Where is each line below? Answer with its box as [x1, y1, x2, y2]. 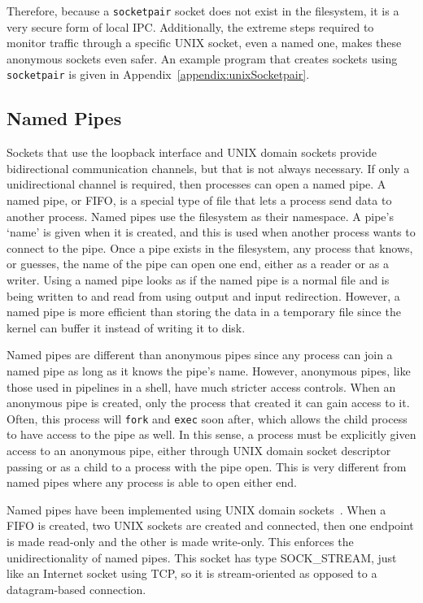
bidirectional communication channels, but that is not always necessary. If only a [7, 159, 410, 176]
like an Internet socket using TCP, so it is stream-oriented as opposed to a [7, 565, 377, 582]
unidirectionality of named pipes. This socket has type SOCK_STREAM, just [7, 549, 397, 566]
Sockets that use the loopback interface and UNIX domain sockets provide [7, 144, 377, 161]
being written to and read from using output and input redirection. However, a [7, 287, 400, 304]
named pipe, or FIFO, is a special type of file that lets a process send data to [7, 192, 392, 209]
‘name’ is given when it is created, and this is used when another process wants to [7, 223, 416, 241]
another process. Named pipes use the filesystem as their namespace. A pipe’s [7, 207, 394, 224]
